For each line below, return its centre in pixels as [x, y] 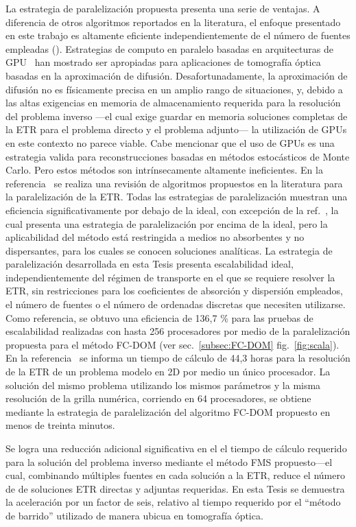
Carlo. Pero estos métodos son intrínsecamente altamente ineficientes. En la [164, 170]
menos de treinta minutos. [60, 425]
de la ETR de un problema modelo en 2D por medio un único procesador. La [168, 372]
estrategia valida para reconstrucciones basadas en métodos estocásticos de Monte [178, 156]
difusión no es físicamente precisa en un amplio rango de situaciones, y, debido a [174, 89]
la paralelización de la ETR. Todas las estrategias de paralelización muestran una [177, 197]
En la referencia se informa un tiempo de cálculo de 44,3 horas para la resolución [178, 358]
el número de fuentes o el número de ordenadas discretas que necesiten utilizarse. [176, 304]
